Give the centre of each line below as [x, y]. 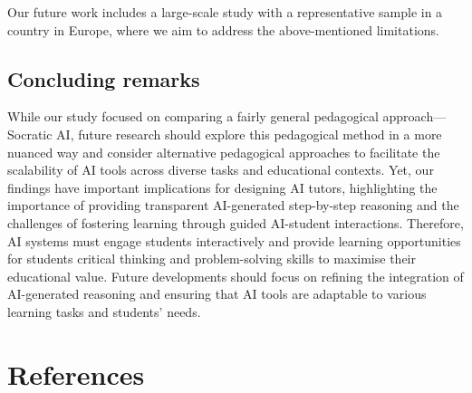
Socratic [30, 134]
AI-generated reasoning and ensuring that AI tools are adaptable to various [217, 294]
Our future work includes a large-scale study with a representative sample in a [225, 12]
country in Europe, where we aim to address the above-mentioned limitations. [223, 29]
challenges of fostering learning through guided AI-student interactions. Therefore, [236, 222]
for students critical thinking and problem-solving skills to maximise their [212, 259]
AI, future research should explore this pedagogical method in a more [249, 134]
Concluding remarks [104, 78]
